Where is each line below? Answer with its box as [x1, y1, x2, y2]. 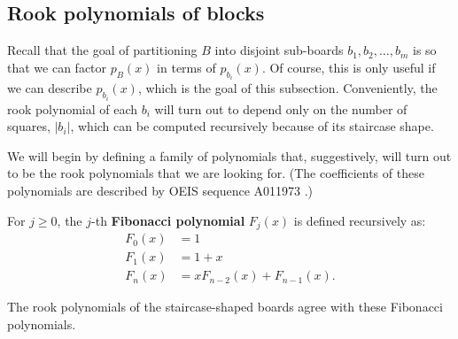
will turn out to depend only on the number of [154, 99, 408, 118]
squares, [7, 117, 50, 135]
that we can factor [7, 58, 107, 76]
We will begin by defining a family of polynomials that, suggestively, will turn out [7, 146, 452, 165]
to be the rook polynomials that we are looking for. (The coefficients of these [7, 164, 424, 182]
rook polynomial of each [7, 99, 138, 118]
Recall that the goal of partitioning [7, 41, 198, 59]
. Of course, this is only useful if [261, 58, 436, 76]
